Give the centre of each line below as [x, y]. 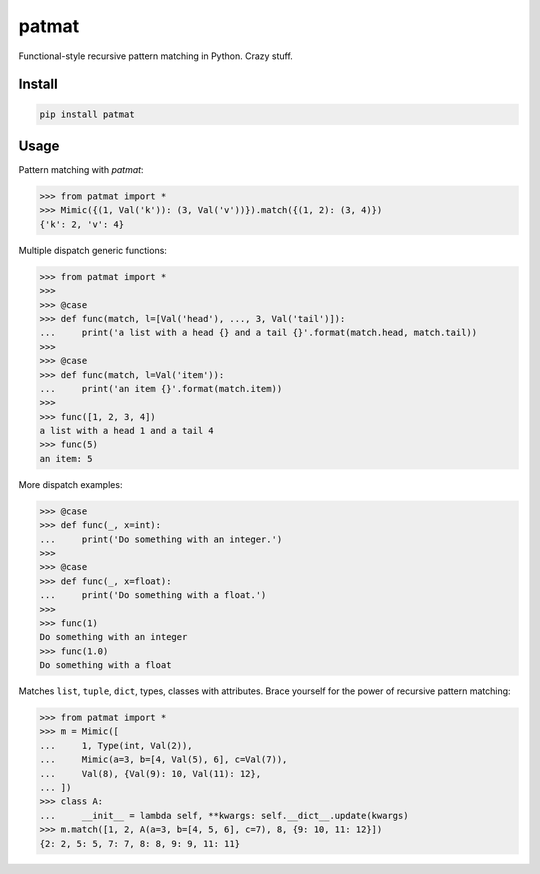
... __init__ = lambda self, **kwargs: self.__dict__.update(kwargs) [224, 815]
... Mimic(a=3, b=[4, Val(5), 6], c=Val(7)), [163, 759]
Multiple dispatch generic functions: [92, 250]
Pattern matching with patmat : [81, 170]
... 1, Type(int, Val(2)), [116, 745]
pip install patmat [87, 114]
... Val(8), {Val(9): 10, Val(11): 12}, [150, 773]
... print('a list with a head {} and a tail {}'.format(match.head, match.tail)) [258, 333]
